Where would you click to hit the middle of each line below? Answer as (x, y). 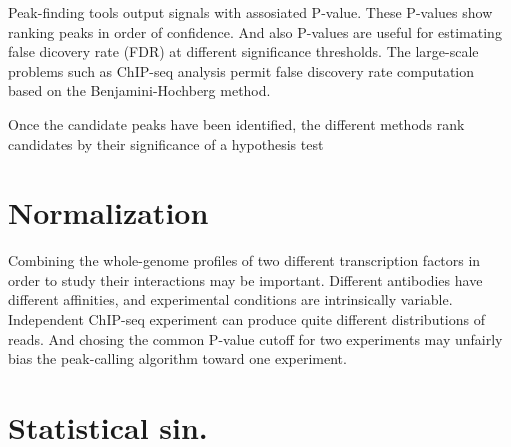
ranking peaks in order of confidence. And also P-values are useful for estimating (255, 31)
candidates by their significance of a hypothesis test (166, 143)
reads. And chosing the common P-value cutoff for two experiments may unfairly (255, 338)
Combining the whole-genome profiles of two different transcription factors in (244, 260)
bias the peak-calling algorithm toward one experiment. (177, 358)
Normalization (108, 212)
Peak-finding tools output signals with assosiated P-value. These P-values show (250, 12)
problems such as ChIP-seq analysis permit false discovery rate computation (241, 70)
